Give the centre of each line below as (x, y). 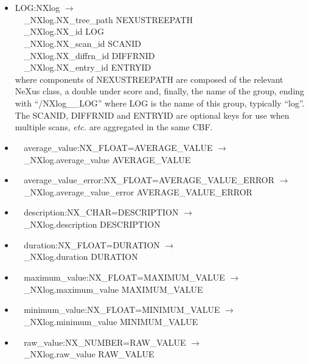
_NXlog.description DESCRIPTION (92, 224)
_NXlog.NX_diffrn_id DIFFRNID (89, 55)
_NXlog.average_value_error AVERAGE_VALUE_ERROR (138, 191)
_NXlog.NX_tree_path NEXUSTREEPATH (109, 19)
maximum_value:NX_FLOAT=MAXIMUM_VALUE (124, 277)
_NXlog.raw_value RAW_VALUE (89, 354)
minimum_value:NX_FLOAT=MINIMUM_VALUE (122, 310)
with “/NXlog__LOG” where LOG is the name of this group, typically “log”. (160, 103)
